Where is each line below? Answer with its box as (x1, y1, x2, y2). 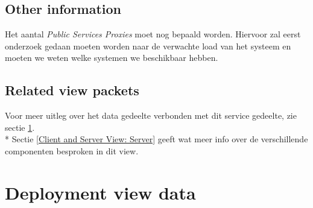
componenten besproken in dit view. (5, 144, 139, 157)
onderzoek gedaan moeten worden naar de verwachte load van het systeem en (5, 39, 291, 52)
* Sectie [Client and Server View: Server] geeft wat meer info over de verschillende (5, 133, 308, 145)
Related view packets (5, 81, 139, 99)
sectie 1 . (5, 121, 35, 133)
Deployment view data (5, 180, 196, 204)
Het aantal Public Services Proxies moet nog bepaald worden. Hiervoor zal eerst (5, 28, 301, 40)
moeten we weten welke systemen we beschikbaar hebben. (5, 51, 218, 64)
